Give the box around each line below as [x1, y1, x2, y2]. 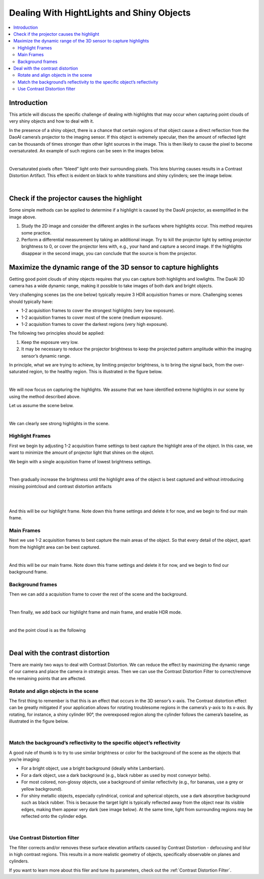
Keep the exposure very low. [21, 339, 79, 345]
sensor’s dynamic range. [21, 353, 71, 359]
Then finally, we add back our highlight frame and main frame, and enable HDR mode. [9, 609, 182, 615]
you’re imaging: [9, 756, 41, 762]
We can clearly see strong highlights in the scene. [9, 420, 110, 426]
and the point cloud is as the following [9, 627, 86, 633]
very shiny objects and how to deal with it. [9, 118, 94, 124]
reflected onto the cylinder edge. [21, 814, 88, 819]
